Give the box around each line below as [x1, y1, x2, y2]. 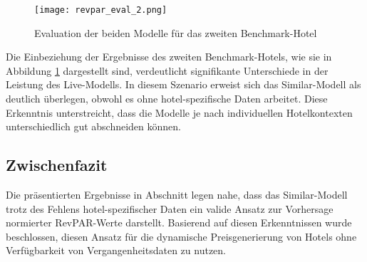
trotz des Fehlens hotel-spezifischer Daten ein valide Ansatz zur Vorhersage [6, 201, 334, 216]
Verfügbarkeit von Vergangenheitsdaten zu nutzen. [6, 243, 227, 258]
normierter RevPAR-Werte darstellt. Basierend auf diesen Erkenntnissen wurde [6, 215, 352, 230]
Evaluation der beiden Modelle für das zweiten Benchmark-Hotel [34, 25, 317, 40]
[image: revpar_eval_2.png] [34, 5, 167, 15]
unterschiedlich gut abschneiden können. [6, 119, 181, 134]
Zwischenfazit [6, 154, 108, 176]
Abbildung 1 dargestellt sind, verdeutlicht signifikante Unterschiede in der [6, 63, 329, 78]
